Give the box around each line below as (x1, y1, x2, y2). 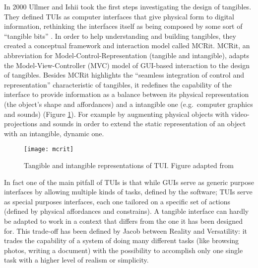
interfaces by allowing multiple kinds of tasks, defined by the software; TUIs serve (4, 186, 253, 197)
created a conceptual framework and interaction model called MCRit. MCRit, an (4, 40, 250, 51)
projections (4, 118, 38, 129)
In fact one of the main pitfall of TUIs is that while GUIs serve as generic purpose (4, 177, 254, 187)
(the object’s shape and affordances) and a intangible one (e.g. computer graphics (4, 98, 253, 109)
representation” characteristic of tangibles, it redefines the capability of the (4, 79, 232, 89)
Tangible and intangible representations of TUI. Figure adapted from (24, 160, 234, 170)
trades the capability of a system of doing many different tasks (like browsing (4, 235, 239, 246)
